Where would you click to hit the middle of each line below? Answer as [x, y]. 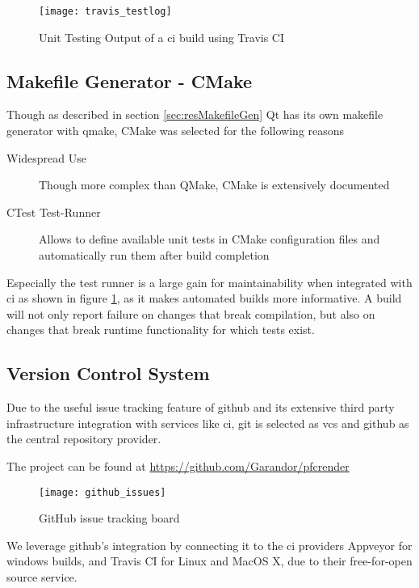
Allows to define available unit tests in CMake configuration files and [209, 239]
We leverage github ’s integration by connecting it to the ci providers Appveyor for [209, 545]
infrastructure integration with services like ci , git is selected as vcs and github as [208, 423]
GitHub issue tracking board [109, 518]
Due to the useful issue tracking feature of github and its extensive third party [201, 407]
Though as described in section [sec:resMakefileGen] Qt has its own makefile [195, 114]
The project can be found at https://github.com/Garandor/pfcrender [178, 465]
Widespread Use [46, 157]
